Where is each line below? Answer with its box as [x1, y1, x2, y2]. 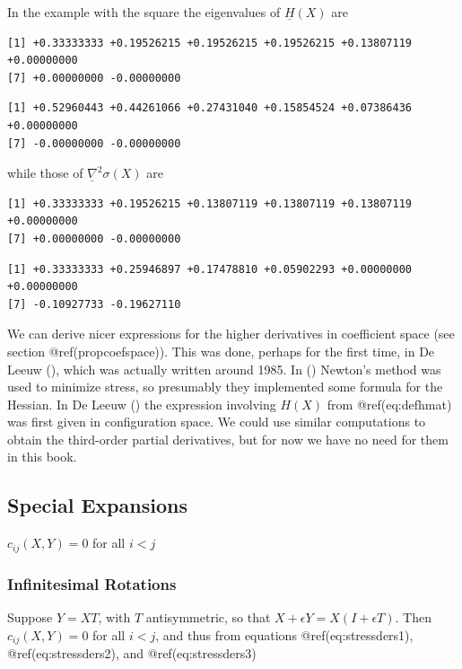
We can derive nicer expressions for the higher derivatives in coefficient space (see [7, 324, 455, 343]
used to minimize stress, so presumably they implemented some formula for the [7, 377, 443, 396]
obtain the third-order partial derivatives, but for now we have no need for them [7, 429, 449, 448]
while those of [7, 163, 83, 182]
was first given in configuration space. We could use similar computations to [7, 412, 426, 431]
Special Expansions [7, 491, 187, 519]
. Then [395, 607, 431, 626]
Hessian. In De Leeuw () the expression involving [7, 394, 276, 413]
